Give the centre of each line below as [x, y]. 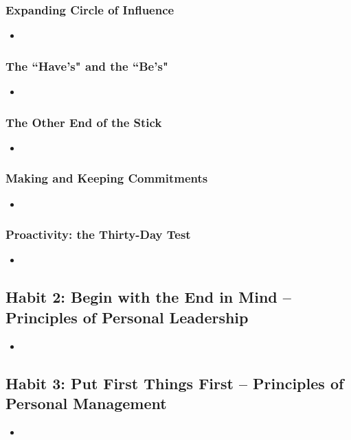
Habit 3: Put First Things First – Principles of [175, 383]
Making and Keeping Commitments [107, 178]
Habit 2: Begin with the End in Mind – [148, 297]
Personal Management [86, 403]
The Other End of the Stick [84, 122]
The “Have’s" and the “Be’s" [87, 66]
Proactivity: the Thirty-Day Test [98, 234]
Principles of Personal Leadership [127, 317]
